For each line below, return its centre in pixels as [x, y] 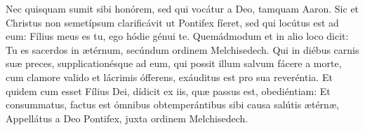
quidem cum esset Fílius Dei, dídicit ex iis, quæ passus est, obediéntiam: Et [168, 91]
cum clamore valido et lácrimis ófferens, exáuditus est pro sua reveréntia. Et [169, 77]
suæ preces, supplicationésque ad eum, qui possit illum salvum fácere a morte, [174, 63]
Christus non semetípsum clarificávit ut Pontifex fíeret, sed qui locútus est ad [172, 22]
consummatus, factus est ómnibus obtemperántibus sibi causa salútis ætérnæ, [172, 104]
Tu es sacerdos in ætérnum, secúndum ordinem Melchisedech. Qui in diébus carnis [182, 49]
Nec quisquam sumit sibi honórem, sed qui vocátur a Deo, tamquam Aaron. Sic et [182, 8]
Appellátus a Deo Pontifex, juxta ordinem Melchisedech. [127, 118]
